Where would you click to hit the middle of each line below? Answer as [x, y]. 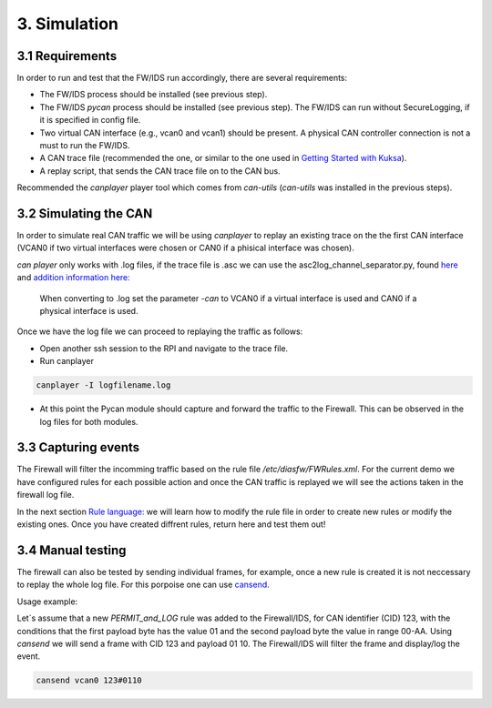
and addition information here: [74, 278]
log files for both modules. [89, 421]
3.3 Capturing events [78, 447]
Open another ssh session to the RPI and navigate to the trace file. [164, 348]
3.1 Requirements [67, 56]
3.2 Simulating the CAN [85, 213]
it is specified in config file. [90, 120]
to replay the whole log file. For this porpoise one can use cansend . [143, 585]
